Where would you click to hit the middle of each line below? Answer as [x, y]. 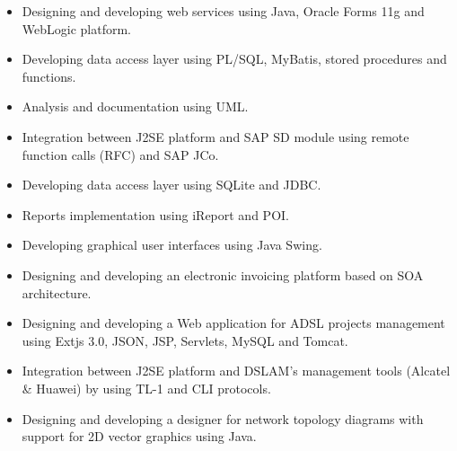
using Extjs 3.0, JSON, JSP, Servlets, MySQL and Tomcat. [185, 340]
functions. [49, 76]
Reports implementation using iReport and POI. [155, 214]
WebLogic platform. [76, 28]
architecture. [57, 292]
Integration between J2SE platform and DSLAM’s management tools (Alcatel [236, 371]
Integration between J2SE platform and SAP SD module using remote [215, 136]
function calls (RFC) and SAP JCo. [120, 154]
